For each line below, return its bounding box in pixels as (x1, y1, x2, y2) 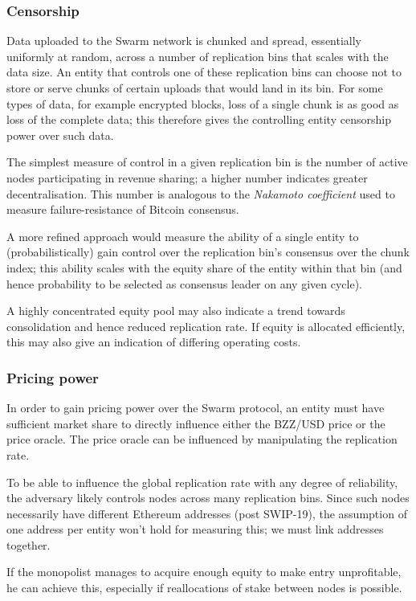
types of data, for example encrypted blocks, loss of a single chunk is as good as (6, 95, 399, 112)
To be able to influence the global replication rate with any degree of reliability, (6, 473, 398, 490)
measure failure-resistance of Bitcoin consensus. (6, 201, 239, 218)
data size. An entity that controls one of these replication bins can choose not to (6, 63, 402, 80)
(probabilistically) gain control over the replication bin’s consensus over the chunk (6, 243, 410, 260)
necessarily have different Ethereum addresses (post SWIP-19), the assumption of (6, 505, 407, 521)
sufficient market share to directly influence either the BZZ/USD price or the (6, 415, 385, 431)
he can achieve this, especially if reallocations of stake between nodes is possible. (6, 579, 402, 596)
